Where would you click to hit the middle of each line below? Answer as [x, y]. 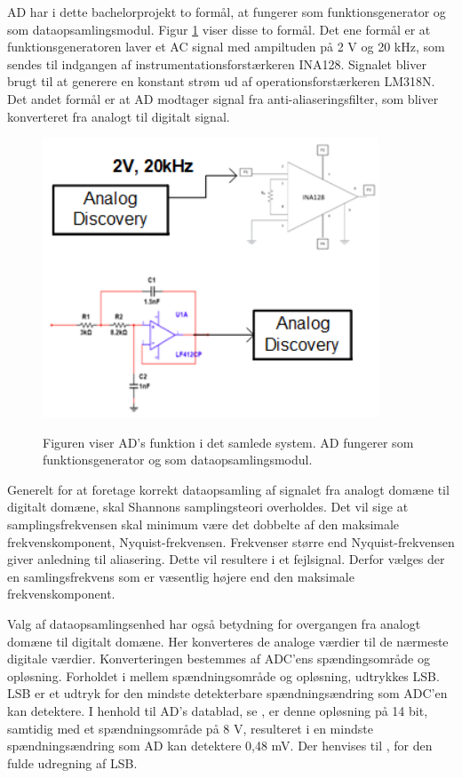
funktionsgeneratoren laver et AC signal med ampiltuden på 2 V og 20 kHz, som [226, 47]
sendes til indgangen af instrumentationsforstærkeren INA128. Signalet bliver [217, 64]
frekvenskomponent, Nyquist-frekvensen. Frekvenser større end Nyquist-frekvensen [231, 541]
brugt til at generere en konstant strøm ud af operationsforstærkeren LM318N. [221, 81]
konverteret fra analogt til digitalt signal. [119, 116]
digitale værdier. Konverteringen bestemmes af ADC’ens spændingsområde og [219, 659]
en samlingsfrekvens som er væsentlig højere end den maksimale [181, 576]
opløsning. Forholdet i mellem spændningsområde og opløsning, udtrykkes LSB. [223, 675]
